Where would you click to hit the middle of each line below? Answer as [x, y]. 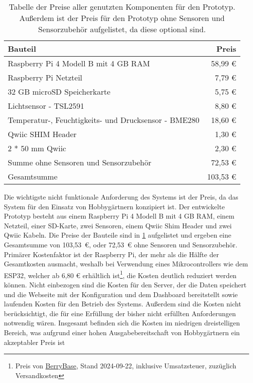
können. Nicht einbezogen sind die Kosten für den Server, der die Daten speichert [125, 284]
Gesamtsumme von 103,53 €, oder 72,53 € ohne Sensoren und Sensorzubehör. [121, 244]
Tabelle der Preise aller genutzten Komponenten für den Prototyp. [122, 7]
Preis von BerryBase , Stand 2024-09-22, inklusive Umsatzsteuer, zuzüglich [126, 366]
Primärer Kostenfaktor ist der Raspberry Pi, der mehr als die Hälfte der [111, 254]
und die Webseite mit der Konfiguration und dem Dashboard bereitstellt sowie [121, 294]
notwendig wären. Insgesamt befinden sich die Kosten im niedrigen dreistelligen [122, 323]
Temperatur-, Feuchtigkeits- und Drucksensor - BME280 [104, 120]
